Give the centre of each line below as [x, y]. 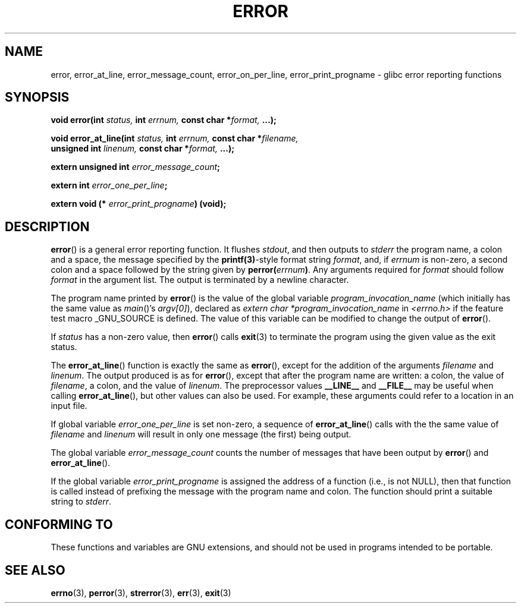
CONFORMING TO [59, 524]
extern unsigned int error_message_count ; [135, 167]
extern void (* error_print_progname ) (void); [139, 204]
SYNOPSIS [37, 97]
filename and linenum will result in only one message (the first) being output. [201, 434]
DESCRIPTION [47, 226]
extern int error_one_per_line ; [109, 185]
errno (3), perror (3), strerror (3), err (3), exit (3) [141, 593]
